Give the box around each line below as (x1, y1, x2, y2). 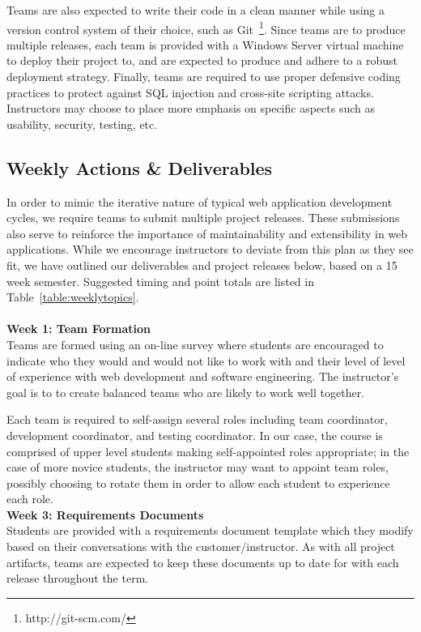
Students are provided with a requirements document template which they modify (6, 522, 414, 539)
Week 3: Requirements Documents (6, 506, 204, 523)
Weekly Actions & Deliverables (6, 155, 273, 180)
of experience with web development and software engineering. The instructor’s (6, 368, 399, 385)
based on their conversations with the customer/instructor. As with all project (6, 538, 395, 555)
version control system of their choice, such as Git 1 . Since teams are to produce (6, 18, 406, 37)
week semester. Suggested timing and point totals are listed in (6, 272, 314, 289)
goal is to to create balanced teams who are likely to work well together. (6, 383, 365, 400)
